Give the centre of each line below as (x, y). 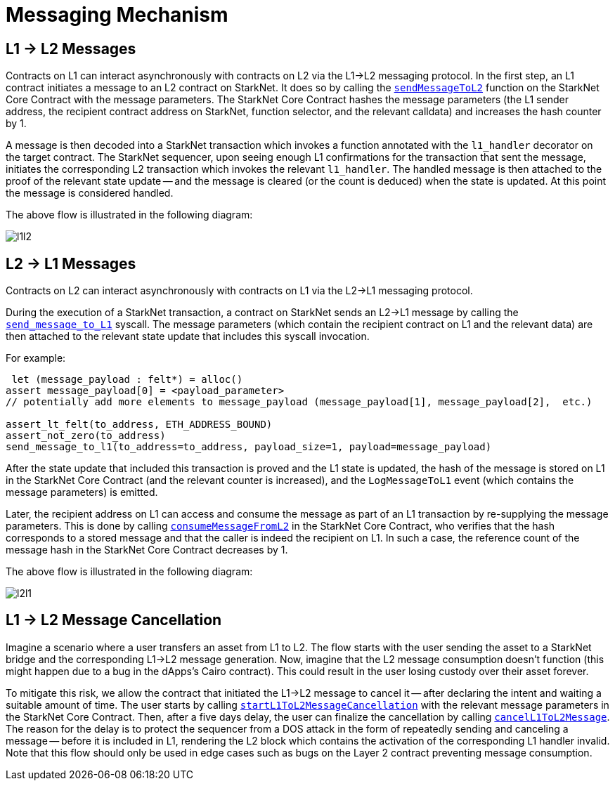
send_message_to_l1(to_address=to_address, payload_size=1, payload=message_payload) (249, 447)
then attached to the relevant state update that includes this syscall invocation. (188, 336)
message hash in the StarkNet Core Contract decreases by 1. (147, 550)
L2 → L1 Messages (71, 263)
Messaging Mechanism (117, 15)
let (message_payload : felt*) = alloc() (127, 380)
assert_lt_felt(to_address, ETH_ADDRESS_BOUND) (139, 425)
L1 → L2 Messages (71, 48)
